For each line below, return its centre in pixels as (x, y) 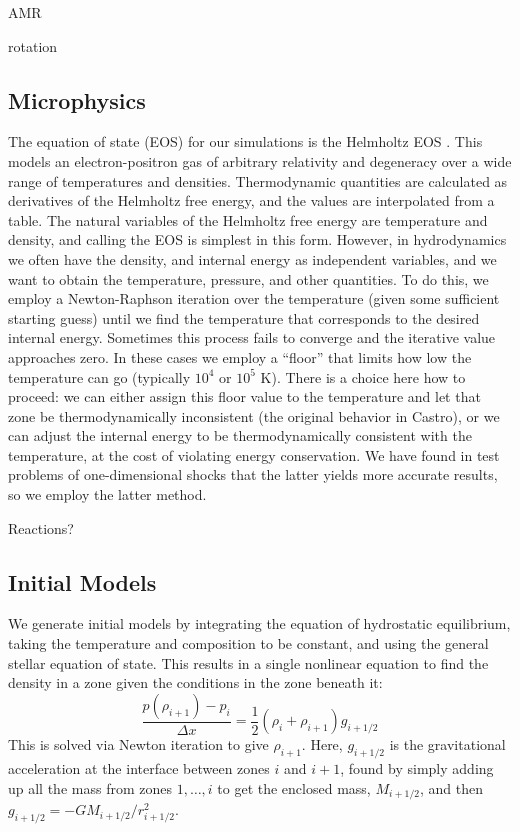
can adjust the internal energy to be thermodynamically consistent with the (240, 435)
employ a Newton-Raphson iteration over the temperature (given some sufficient (254, 298)
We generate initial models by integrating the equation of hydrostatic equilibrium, (259, 623)
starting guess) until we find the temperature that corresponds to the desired (244, 317)
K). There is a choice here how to (363, 376)
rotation (33, 45)
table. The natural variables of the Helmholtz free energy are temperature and (248, 219)
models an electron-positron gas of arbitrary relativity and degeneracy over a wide (260, 160)
